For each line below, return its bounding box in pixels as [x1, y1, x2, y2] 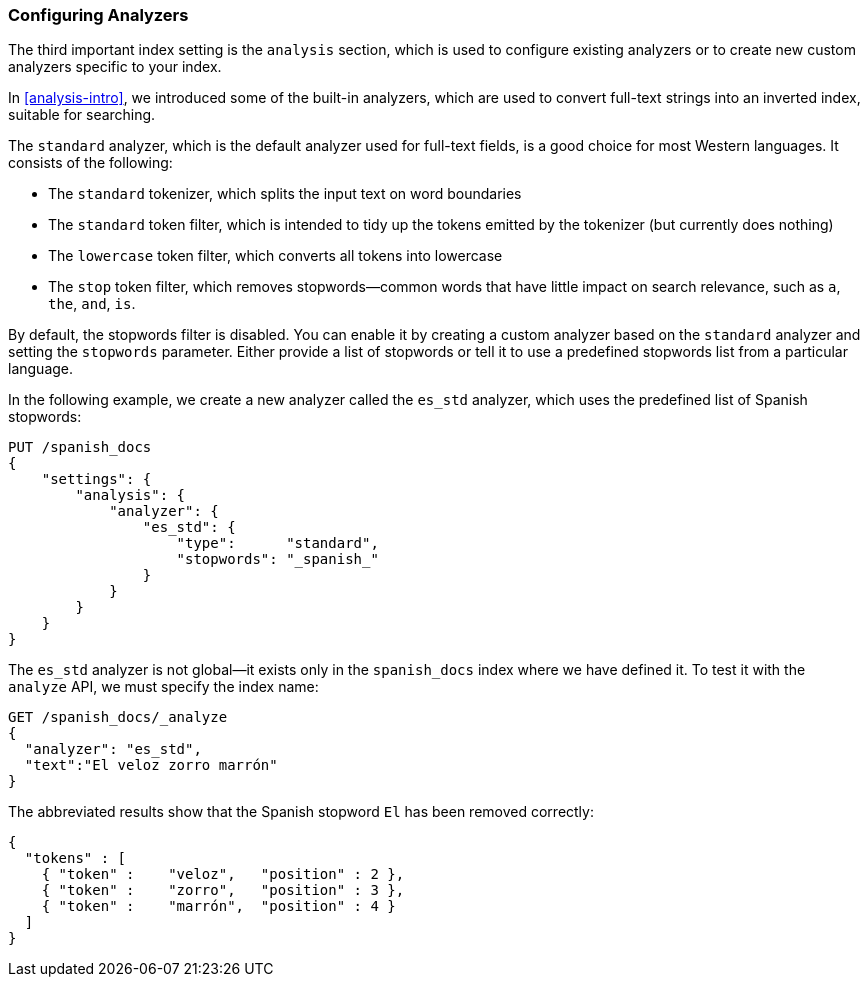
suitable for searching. [8, 106, 156, 124]
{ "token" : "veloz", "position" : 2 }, [41, 866, 405, 883]
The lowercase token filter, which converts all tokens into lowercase [48, 247, 503, 265]
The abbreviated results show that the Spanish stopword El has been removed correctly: [8, 803, 594, 821]
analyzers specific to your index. [8, 58, 222, 76]
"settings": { [41, 471, 152, 488]
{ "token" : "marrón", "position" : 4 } [41, 898, 396, 915]
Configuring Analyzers [8, 5, 189, 25]
